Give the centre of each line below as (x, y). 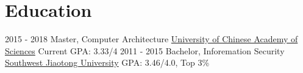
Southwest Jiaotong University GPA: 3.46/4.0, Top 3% (107, 62)
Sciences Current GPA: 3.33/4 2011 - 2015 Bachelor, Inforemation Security (145, 50)
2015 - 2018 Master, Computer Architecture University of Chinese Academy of (151, 39)
